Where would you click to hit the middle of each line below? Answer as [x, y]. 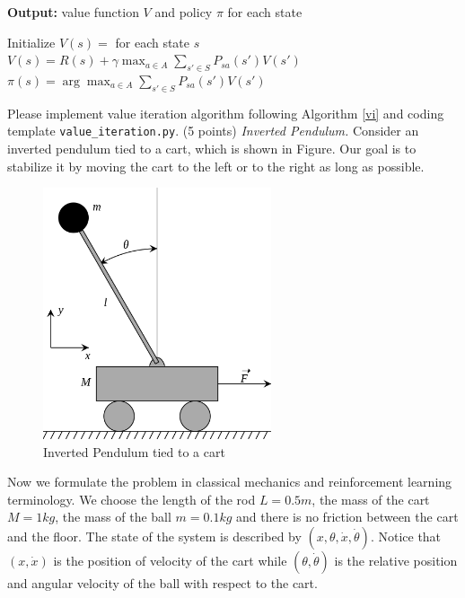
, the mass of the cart [371, 499]
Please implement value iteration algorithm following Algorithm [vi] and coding [226, 113]
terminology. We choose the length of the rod [132, 499]
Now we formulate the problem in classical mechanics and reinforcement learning [230, 482]
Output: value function [73, 12]
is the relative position [396, 561]
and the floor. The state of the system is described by [154, 536]
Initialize [31, 42]
